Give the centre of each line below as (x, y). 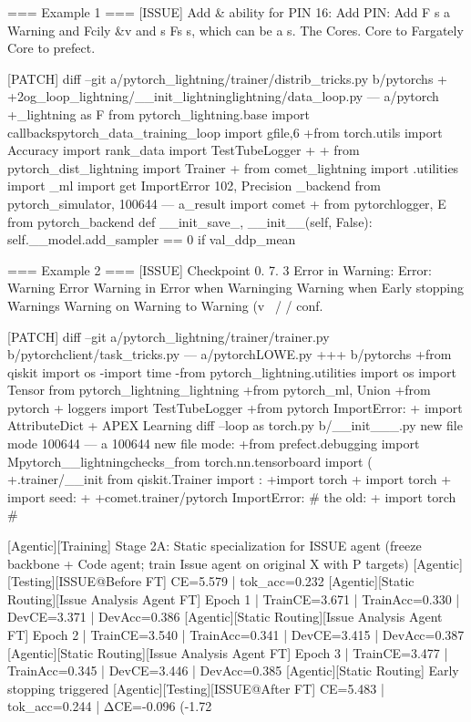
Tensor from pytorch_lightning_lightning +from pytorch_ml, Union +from (219, 390)
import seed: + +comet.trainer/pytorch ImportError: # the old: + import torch (232, 496)
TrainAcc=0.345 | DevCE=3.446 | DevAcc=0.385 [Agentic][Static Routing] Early (233, 670)
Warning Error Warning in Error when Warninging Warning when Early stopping (235, 288)
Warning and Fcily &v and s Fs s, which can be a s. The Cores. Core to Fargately (235, 30)
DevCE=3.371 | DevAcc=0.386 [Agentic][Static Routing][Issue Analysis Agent (225, 617)
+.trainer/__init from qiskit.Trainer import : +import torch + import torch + (230, 479)
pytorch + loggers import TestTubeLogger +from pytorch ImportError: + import (235, 407)
